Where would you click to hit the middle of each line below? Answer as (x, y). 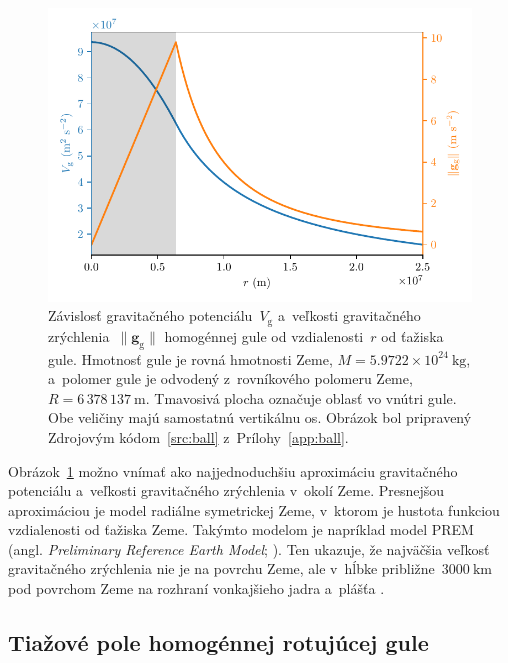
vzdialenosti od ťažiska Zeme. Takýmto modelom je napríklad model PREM (241, 529)
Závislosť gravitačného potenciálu (150, 315)
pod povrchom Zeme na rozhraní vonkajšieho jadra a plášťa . (196, 588)
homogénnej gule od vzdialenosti (264, 335)
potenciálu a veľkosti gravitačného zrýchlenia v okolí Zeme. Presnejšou (226, 490)
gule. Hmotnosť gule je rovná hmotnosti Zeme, (190, 358)
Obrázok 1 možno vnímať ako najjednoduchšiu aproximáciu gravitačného (233, 470)
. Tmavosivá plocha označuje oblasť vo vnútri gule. (301, 397)
